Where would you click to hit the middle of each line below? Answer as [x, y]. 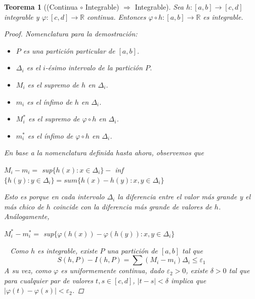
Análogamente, [27, 216]
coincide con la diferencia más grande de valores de [132, 206]
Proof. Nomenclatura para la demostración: [71, 34]
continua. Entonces [116, 16]
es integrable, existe [68, 250]
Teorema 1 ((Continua [41, 7]
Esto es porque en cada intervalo [54, 197]
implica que [189, 280]
